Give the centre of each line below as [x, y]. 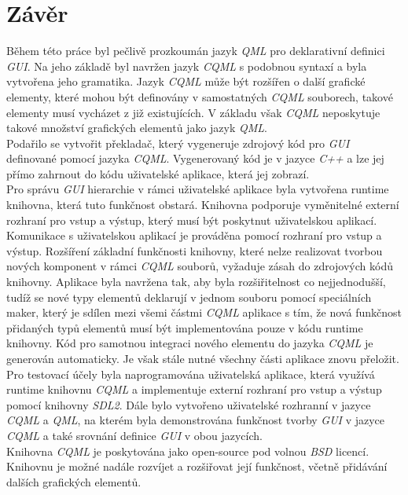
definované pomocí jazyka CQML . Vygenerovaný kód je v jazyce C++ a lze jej [195, 158]
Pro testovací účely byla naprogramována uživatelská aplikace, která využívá [191, 374]
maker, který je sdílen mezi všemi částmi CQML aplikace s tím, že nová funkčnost [204, 312]
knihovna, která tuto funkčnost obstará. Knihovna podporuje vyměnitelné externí [203, 205]
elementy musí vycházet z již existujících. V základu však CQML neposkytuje [193, 112]
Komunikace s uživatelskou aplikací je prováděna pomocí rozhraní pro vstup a [194, 235]
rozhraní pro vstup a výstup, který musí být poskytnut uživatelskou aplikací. [192, 220]
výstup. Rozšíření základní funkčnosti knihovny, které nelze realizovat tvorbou [195, 250]
